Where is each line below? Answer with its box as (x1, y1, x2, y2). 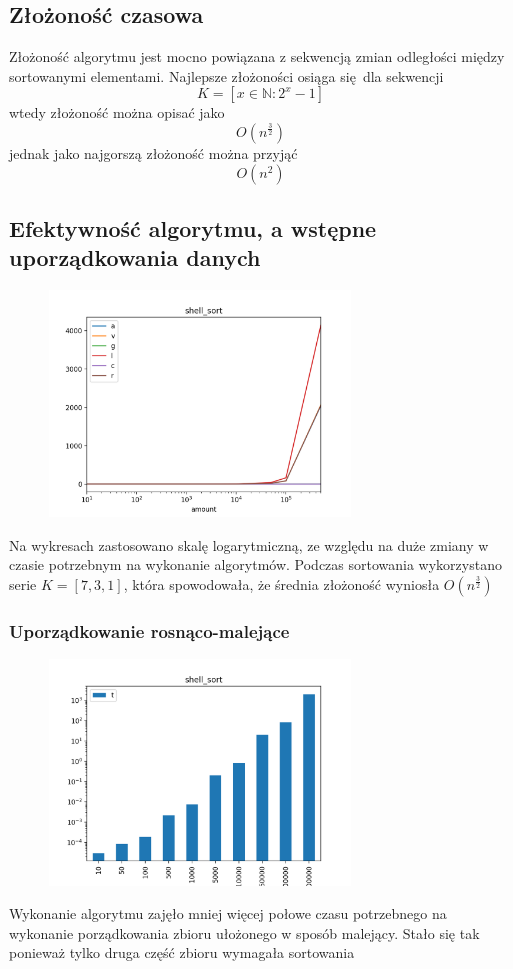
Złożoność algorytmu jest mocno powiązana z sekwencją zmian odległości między (9, 46, 505, 67)
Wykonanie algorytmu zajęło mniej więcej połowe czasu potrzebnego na (9, 903, 447, 924)
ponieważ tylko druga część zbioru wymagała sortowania (9, 942, 355, 963)
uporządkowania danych (9, 242, 261, 273)
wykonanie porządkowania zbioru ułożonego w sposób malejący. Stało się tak (9, 922, 480, 943)
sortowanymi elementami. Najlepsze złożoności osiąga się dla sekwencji (9, 65, 444, 86)
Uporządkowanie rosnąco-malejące (9, 618, 290, 643)
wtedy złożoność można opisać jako (9, 102, 225, 123)
